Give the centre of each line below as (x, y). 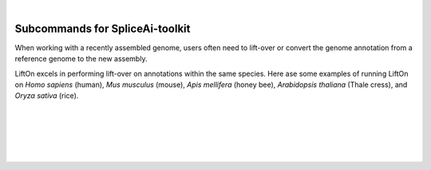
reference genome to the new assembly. (81, 59)
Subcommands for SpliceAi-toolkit (103, 28)
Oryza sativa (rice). (47, 96)
